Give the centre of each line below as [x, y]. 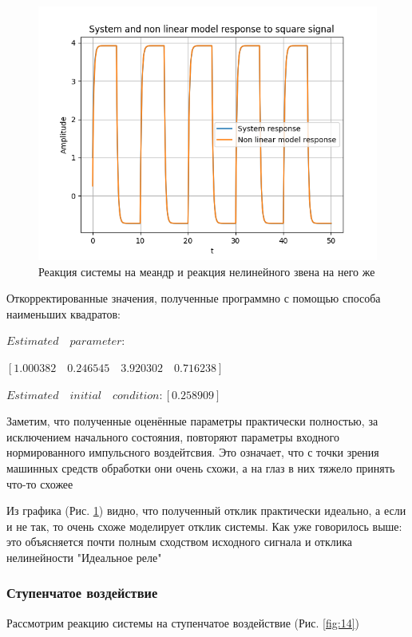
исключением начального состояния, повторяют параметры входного [173, 436]
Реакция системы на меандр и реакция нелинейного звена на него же [207, 271]
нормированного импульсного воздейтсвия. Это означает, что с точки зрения [193, 452]
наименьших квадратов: [63, 313]
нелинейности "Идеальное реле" [84, 557]
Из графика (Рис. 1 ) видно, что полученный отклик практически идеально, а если [206, 510]
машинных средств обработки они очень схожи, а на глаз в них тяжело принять [201, 467]
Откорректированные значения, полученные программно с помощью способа [194, 298]
